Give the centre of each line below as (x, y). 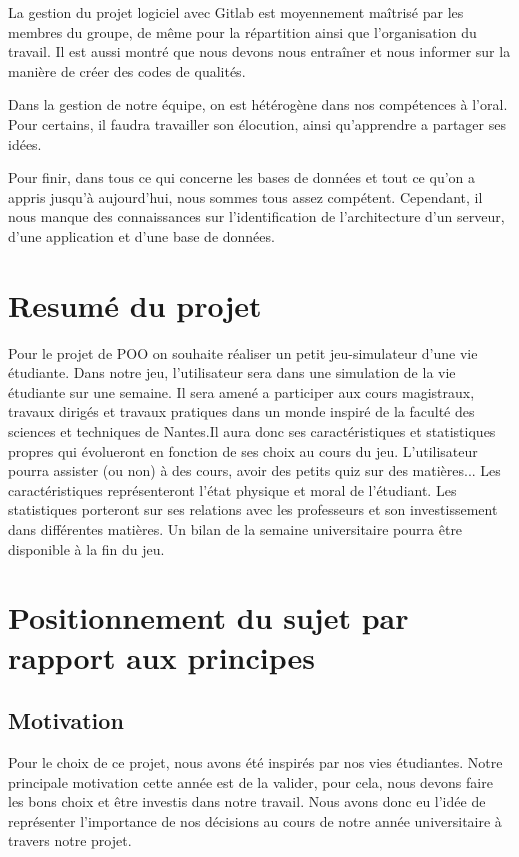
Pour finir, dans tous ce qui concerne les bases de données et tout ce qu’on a (242, 177)
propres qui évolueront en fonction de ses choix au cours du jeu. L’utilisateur (243, 450)
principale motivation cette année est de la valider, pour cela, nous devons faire (250, 781)
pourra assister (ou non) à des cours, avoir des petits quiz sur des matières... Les (254, 470)
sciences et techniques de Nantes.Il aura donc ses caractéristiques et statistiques (252, 431)
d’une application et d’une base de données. (141, 235)
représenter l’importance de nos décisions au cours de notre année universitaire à (255, 820)
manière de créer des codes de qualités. (127, 70)
